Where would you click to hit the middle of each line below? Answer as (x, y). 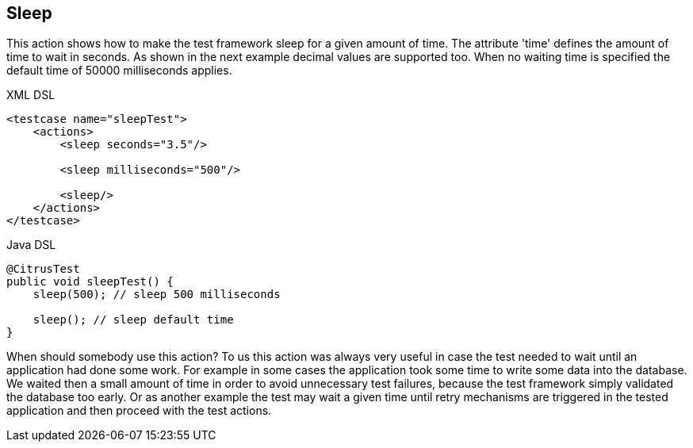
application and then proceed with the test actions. (139, 411)
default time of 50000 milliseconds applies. (119, 71)
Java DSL (31, 245)
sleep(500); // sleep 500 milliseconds (157, 295)
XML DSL (31, 95)
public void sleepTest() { (90, 282)
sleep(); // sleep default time (133, 320)
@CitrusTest (43, 269)
